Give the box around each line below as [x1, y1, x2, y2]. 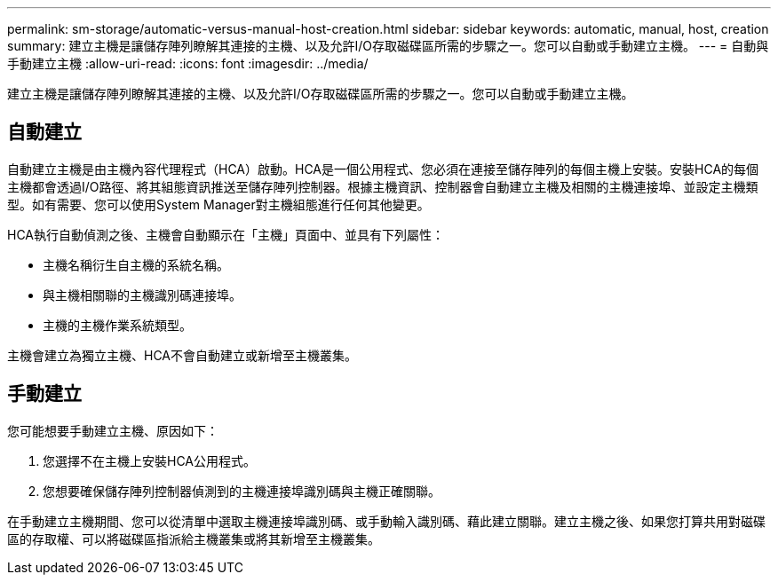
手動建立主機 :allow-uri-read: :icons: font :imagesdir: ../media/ [7, 56, 369, 71]
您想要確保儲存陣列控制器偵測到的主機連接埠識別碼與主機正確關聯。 [43, 483, 441, 499]
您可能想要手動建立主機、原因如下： [7, 422, 218, 438]
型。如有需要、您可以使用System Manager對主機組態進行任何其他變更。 [7, 196, 430, 212]
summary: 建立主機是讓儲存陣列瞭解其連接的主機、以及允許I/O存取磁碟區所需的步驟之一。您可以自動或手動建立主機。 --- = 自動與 [7, 38, 769, 53]
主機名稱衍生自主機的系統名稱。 [43, 256, 229, 272]
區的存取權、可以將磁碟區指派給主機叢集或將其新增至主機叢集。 [7, 531, 380, 547]
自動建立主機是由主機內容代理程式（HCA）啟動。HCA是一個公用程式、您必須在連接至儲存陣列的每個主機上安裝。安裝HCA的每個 [7, 161, 759, 177]
